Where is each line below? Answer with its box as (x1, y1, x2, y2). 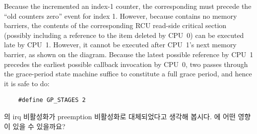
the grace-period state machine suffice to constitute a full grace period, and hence (4, 68, 252, 79)
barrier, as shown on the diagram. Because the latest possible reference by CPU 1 (4, 49, 254, 59)
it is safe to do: (4, 78, 50, 88)
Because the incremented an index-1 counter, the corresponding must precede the (4, 1, 252, 11)
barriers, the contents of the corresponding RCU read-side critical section (4, 20, 227, 31)
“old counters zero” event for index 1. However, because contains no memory (4, 10, 237, 21)
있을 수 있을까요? (12, 121, 65, 131)
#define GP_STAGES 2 (18, 97, 86, 104)
